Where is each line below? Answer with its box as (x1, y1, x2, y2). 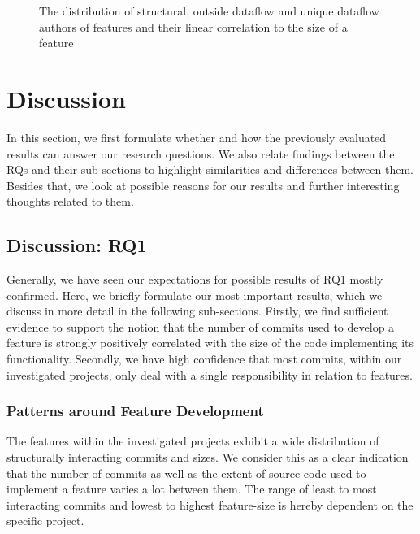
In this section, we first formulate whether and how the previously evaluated (6, 128, 387, 145)
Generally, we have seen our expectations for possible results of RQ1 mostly (6, 271, 383, 288)
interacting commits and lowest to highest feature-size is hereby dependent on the (6, 496, 414, 513)
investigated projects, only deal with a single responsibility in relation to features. (6, 366, 413, 383)
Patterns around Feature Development (6, 401, 264, 421)
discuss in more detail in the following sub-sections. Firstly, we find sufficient (6, 302, 388, 319)
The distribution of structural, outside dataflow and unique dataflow (39, 2, 379, 19)
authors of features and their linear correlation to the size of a (39, 18, 348, 35)
